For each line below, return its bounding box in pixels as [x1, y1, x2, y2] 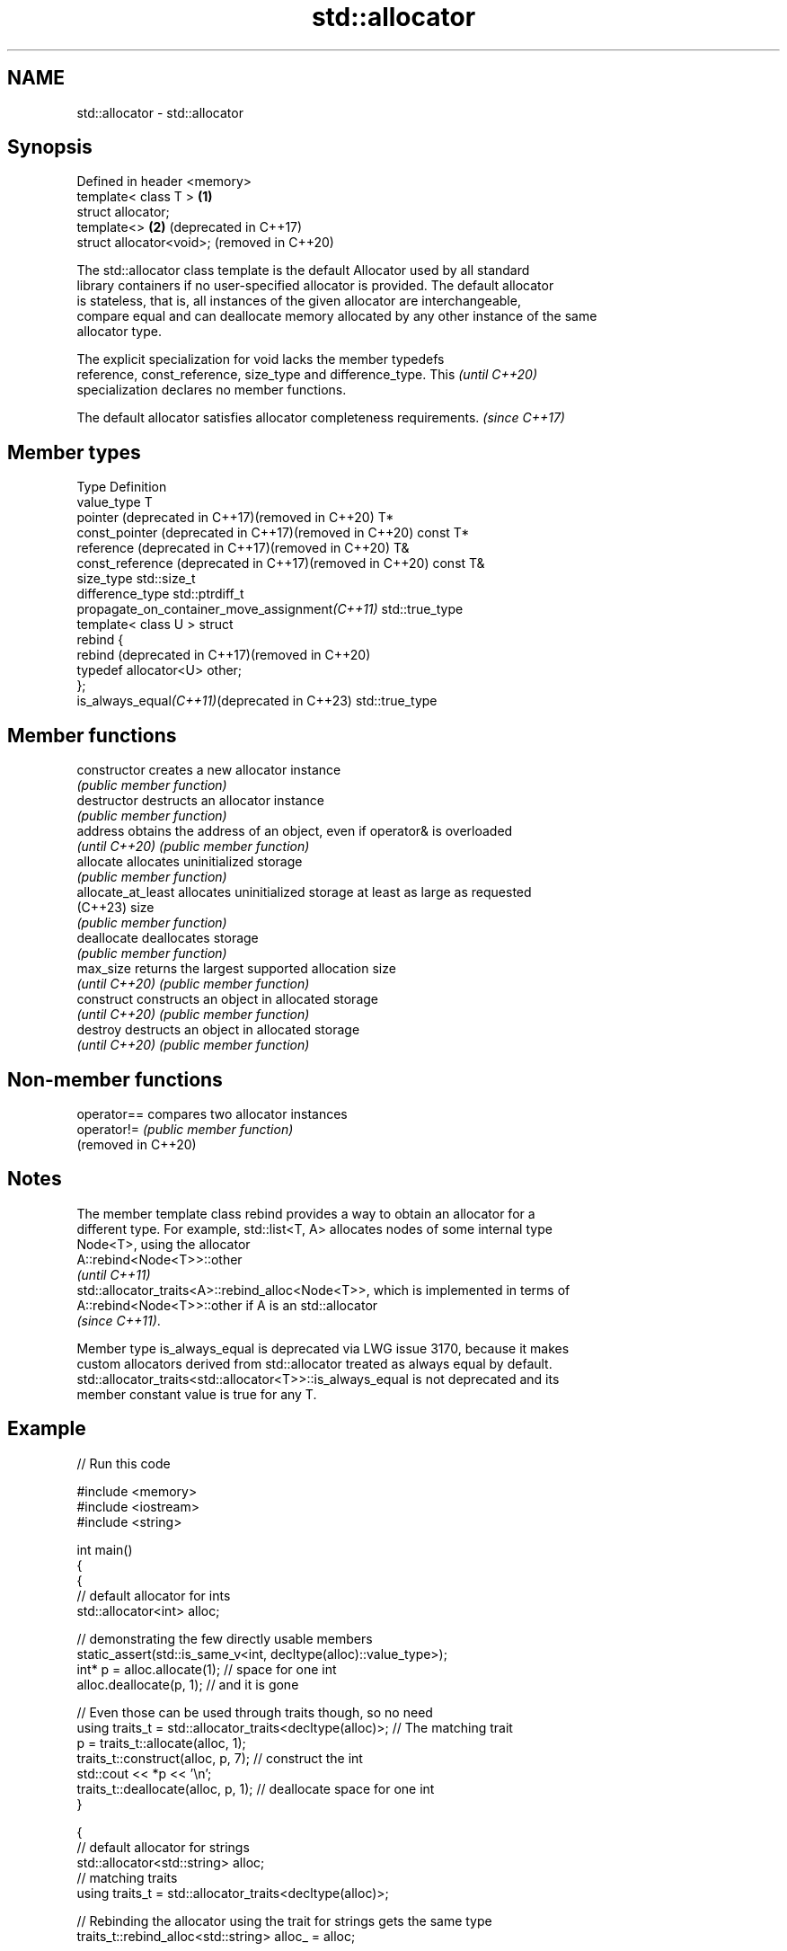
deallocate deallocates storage [76, 930, 259, 946]
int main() [76, 1541, 133, 1557]
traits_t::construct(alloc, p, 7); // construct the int [76, 1750, 363, 1766]
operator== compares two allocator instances [76, 1105, 348, 1122]
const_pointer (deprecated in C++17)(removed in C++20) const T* [76, 525, 470, 541]
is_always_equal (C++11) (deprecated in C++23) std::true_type [76, 693, 438, 709]
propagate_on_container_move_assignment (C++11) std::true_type [76, 601, 464, 617]
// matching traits [76, 1869, 178, 1885]
